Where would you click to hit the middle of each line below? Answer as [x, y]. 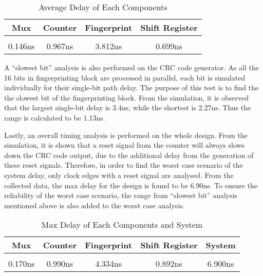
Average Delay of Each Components [103, 7]
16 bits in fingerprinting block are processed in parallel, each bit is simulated [125, 77]
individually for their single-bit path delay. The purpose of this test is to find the [131, 87]
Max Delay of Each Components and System [122, 225]
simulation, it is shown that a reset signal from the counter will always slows [125, 145]
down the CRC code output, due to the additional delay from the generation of [129, 155]
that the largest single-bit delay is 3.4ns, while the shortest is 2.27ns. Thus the [128, 107]
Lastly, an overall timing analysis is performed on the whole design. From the [126, 135]
